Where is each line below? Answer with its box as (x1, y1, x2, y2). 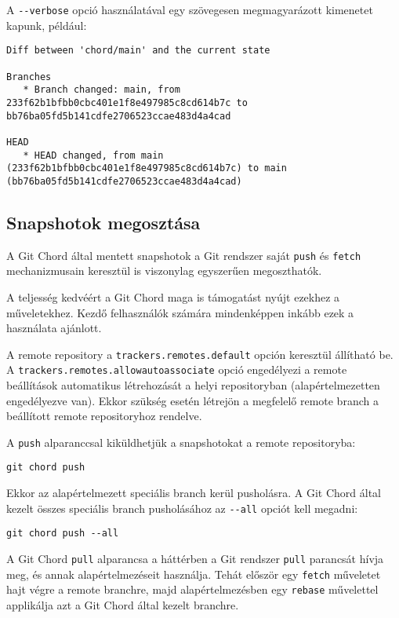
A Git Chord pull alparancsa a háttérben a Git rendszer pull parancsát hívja (6, 550, 384, 567)
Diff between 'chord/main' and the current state (6, 45, 270, 57)
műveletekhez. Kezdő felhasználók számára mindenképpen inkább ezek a (6, 304, 354, 320)
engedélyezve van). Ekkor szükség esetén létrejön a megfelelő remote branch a (6, 392, 379, 408)
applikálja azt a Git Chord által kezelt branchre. (6, 596, 239, 613)
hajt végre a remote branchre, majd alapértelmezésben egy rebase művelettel (6, 581, 379, 598)
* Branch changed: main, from (23, 84, 180, 96)
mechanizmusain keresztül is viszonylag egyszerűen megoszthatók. (6, 262, 322, 279)
